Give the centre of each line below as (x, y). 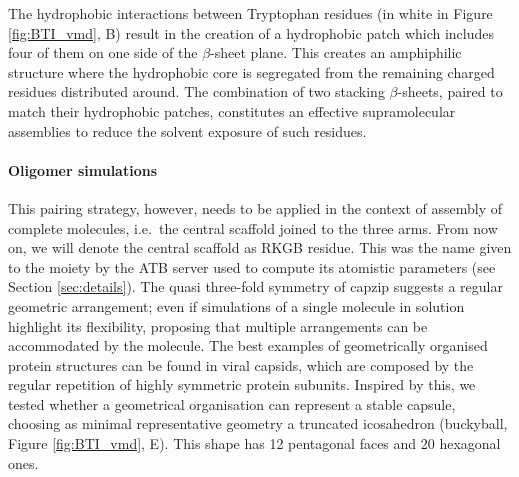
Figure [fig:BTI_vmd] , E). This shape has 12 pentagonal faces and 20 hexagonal (254, 443)
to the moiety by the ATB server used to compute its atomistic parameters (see (252, 266)
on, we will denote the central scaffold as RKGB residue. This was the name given (260, 247)
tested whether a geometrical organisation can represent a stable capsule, (232, 403)
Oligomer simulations (83, 169)
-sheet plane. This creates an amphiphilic (336, 52)
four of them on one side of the (103, 52)
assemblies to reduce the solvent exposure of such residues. (187, 130)
